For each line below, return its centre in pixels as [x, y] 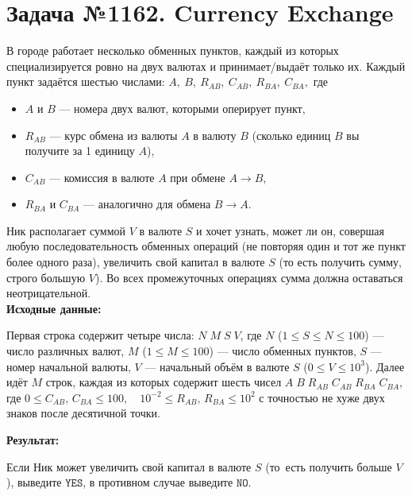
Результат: [33, 440]
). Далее [385, 366]
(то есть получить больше [329, 466]
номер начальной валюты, [69, 366]
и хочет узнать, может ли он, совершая [290, 230]
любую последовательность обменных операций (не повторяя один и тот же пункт [206, 246]
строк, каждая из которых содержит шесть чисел [164, 382]
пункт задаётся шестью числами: [86, 81]
